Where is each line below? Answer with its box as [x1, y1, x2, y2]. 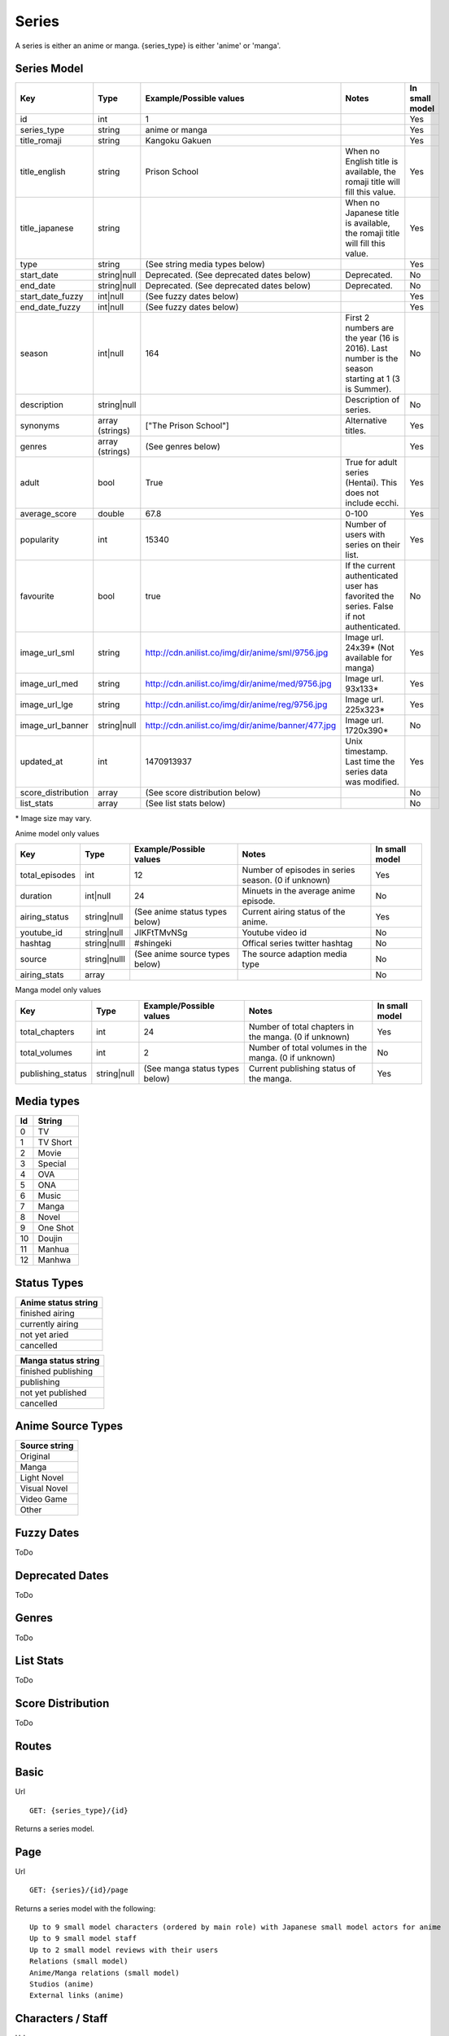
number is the [345, 353, 399, 364]
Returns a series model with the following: [15, 1903, 156, 1913]
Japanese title [345, 208, 399, 219]
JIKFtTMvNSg [134, 927, 188, 938]
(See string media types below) [145, 259, 266, 270]
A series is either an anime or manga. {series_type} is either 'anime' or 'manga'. [15, 41, 281, 50]
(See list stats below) [145, 798, 226, 810]
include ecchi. [345, 498, 399, 509]
